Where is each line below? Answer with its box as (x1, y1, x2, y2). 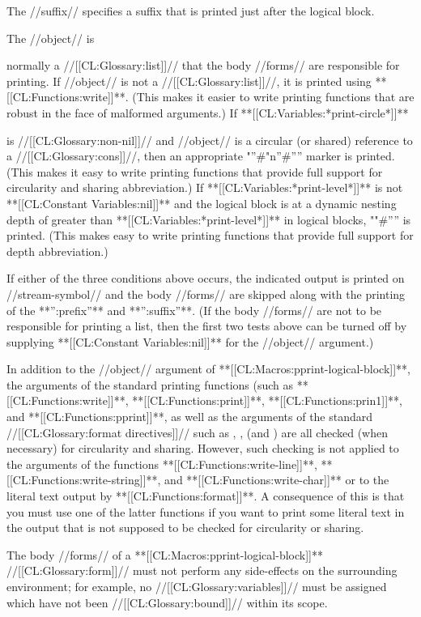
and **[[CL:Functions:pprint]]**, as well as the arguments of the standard (6, 408, 373, 425)
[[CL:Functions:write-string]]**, (6, 471, 161, 488)
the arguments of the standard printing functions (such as (6, 376, 294, 393)
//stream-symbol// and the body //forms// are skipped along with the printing (6, 285, 406, 302)
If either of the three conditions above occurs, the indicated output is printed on (6, 270, 405, 287)
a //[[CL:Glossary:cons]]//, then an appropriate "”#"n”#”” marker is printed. (6, 147, 395, 164)
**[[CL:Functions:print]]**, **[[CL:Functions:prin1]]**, (132, 392, 402, 409)
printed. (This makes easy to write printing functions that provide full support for (6, 227, 414, 244)
